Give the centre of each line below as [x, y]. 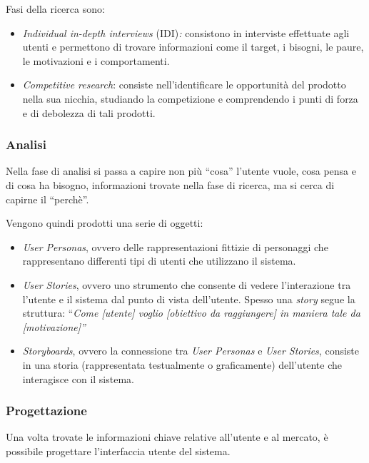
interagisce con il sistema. [78, 378]
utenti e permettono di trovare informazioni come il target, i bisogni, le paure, [193, 47]
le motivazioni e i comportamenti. [96, 60]
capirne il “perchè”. [47, 199]
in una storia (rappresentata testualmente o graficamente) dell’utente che [182, 364]
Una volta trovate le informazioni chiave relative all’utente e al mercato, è [167, 437]
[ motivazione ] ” [54, 326]
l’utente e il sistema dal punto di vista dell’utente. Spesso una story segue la [189, 299]
